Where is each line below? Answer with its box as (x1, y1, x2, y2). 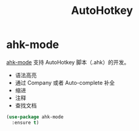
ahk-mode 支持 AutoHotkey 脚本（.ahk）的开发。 (6, 58, 129, 65)
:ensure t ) (12, 119, 39, 126)
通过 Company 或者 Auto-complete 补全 (15, 79, 115, 86)
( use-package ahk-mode (6, 113, 64, 120)
